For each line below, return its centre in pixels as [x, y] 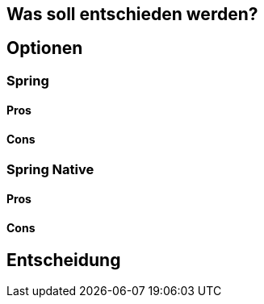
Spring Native [50, 169]
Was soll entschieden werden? [132, 14]
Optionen [45, 48]
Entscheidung [64, 260]
